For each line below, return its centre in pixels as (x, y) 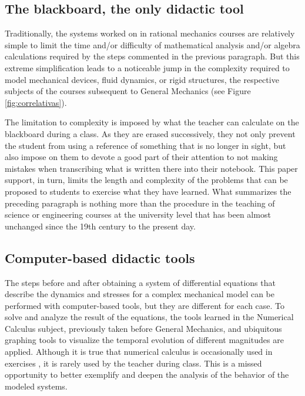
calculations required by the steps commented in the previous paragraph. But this (152, 56)
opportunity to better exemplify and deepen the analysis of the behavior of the (147, 375)
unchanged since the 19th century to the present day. (100, 226)
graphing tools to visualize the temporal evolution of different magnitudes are (144, 340)
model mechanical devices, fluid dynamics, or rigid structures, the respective (142, 79)
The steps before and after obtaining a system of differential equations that (140, 282)
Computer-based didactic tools (100, 257)
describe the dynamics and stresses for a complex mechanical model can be (140, 294)
